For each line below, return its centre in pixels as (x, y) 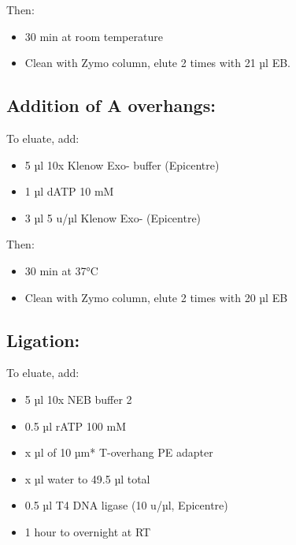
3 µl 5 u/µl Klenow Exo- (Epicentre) (113, 217)
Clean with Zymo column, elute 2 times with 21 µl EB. (158, 63)
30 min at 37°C (61, 270)
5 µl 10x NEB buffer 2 (78, 399)
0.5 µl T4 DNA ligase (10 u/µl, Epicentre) (126, 505)
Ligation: (43, 340)
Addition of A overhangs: (111, 105)
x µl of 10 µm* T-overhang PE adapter (119, 452)
